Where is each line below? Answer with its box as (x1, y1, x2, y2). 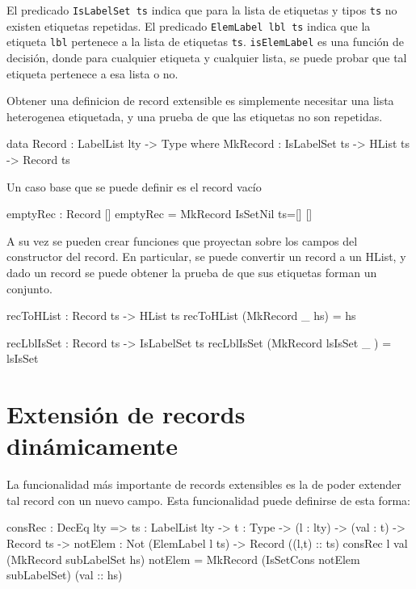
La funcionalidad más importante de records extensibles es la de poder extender (6, 476, 401, 493)
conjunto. (6, 280, 53, 297)
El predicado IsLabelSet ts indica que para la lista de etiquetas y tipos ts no (6, 2, 397, 18)
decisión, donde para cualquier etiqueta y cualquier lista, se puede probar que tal (6, 48, 407, 65)
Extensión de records (6, 398, 246, 431)
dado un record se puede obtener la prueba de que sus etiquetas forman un (6, 263, 377, 280)
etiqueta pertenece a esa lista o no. (6, 65, 179, 82)
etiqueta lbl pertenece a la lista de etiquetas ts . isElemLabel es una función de (6, 33, 405, 50)
